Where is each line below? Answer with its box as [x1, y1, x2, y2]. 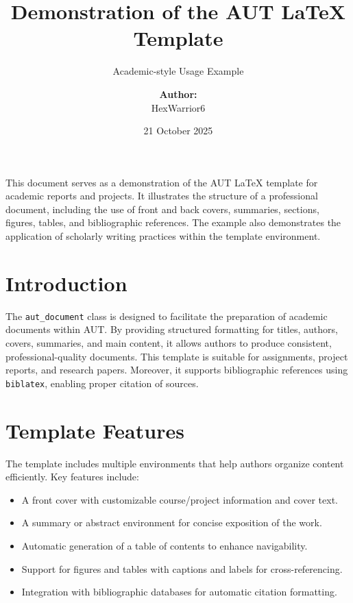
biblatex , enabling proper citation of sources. [5, 376, 199, 390]
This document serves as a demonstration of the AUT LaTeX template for [5, 175, 318, 189]
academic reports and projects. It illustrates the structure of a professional [5, 188, 318, 203]
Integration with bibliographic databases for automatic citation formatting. [21, 584, 337, 599]
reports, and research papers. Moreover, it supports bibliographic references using [5, 362, 348, 377]
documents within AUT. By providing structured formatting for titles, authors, [5, 322, 338, 336]
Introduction [5, 269, 127, 297]
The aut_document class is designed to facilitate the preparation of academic [5, 308, 328, 323]
